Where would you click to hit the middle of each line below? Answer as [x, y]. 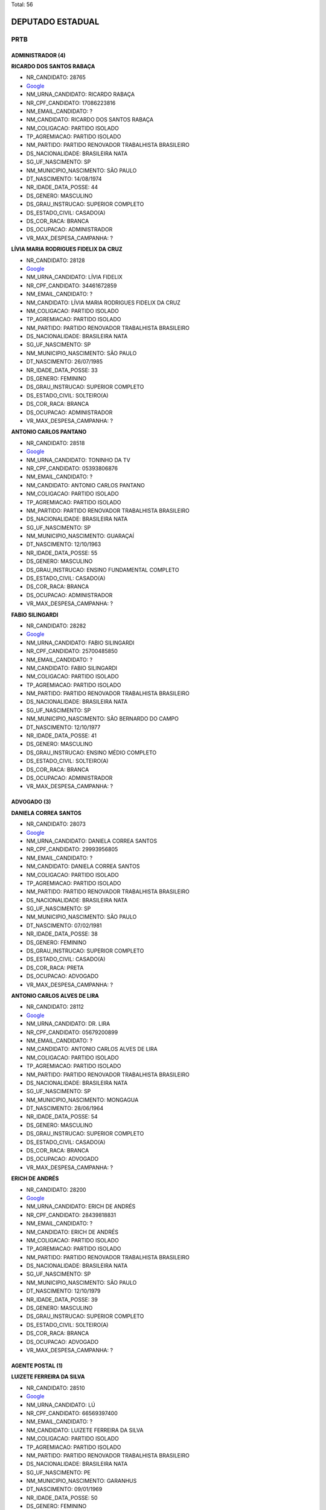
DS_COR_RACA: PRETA [55, 968]
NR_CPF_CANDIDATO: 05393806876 [72, 468]
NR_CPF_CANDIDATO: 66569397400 [72, 1413]
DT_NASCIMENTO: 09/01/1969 [64, 1489]
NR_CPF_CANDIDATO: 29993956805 [72, 849]
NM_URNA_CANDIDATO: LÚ [61, 1405]
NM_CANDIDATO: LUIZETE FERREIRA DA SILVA [85, 1430]
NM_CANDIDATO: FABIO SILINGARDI [72, 668]
